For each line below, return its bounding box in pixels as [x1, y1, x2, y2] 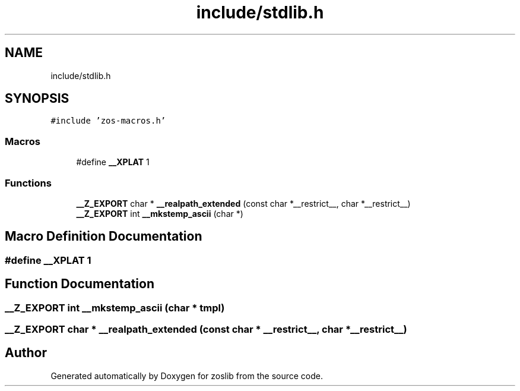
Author [5, 345, 47, 361]
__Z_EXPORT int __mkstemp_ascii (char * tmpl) [5, 301, 225, 314]
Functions [5, 176, 52, 189]
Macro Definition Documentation [5, 229, 202, 244]
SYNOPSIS [5, 91, 69, 106]
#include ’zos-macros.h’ [50, 116, 166, 126]
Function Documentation [5, 276, 154, 292]
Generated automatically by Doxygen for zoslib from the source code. [50, 370, 323, 381]
